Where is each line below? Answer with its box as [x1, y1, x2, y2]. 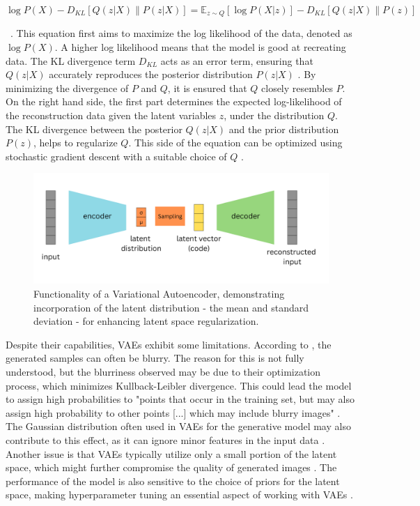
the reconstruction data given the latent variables [6, 108, 217, 123]
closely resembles [261, 80, 333, 95]
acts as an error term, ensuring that [160, 53, 313, 68]
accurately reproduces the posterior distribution [49, 67, 253, 82]
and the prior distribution [228, 121, 339, 136]
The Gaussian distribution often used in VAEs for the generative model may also [6, 419, 351, 434]
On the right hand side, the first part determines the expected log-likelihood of [6, 94, 342, 109]
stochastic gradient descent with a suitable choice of [6, 148, 227, 163]
